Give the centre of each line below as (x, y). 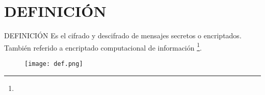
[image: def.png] (54, 64)
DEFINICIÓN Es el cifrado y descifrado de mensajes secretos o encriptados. (123, 35)
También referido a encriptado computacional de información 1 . (103, 46)
